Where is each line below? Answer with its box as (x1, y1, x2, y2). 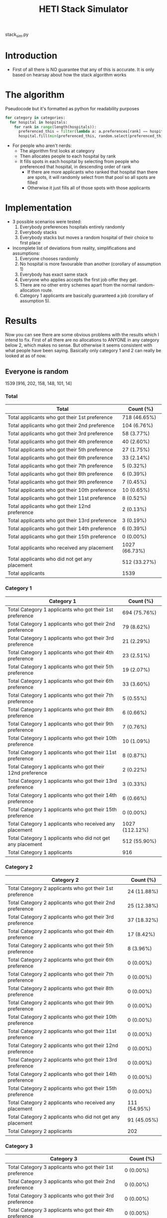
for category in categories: (5, 115, 66, 120)
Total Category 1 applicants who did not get (7, 835, 110, 841)
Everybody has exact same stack (19, 272, 88, 278)
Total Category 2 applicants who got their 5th (7, 942, 114, 949)
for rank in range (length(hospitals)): (14, 124, 97, 130)
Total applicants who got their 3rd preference (7, 430, 113, 437)
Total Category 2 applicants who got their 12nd (7, 1042, 118, 1049)
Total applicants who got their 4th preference (7, 438, 113, 445)
